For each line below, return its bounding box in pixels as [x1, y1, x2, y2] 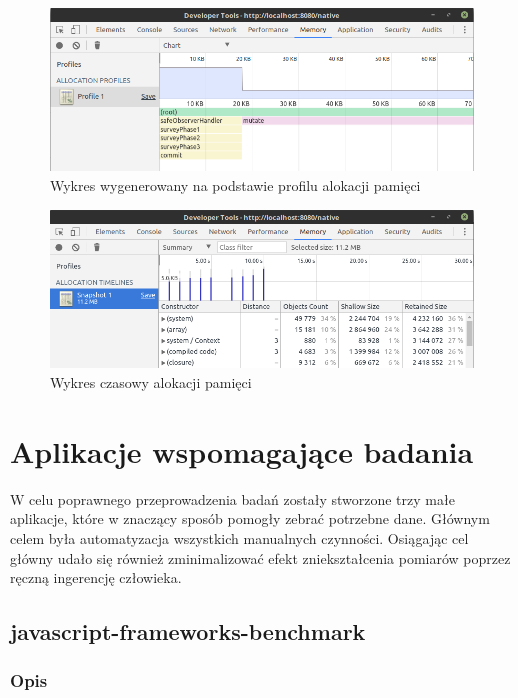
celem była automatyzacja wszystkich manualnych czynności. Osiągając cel [10, 527, 469, 548]
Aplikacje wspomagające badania [10, 430, 474, 471]
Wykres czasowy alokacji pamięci [50, 372, 252, 393]
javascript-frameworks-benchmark [10, 616, 366, 647]
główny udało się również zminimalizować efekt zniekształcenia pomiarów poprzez [10, 547, 511, 568]
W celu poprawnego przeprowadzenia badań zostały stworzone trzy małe [10, 488, 455, 509]
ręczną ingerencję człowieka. [10, 567, 182, 588]
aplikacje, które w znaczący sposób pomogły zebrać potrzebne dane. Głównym [10, 508, 490, 529]
